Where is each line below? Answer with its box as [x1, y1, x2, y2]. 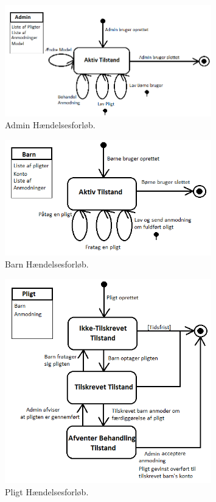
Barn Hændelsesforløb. [5, 258, 89, 271]
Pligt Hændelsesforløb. [5, 485, 89, 498]
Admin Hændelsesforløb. [5, 118, 96, 131]
